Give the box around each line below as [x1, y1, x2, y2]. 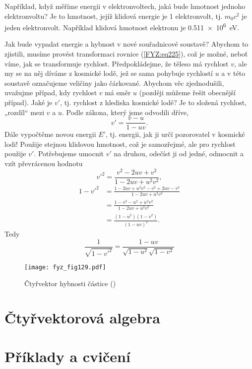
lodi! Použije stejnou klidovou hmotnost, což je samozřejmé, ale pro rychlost [4, 138, 236, 149]
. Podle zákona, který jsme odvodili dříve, [62, 107, 189, 117]
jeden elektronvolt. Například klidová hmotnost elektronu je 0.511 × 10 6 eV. [4, 21, 240, 32]
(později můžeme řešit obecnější [139, 87, 236, 98]
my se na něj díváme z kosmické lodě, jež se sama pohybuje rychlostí [4, 68, 213, 78]
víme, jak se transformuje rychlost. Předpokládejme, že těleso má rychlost [4, 58, 229, 68]
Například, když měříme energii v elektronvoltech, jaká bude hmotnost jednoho [4, 1, 246, 11]
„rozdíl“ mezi [4, 107, 45, 117]
